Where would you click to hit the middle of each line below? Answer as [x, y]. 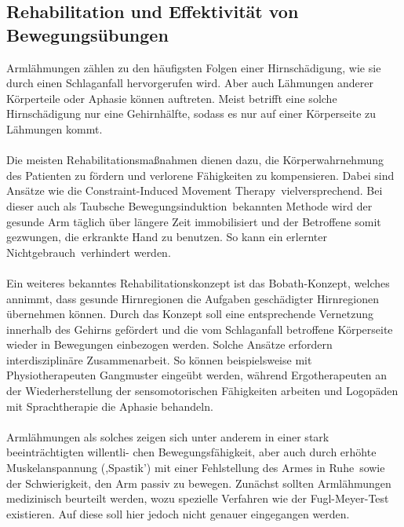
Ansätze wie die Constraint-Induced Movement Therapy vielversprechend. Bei [195, 190]
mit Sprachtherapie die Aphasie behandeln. [110, 406]
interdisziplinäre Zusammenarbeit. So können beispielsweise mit [159, 359]
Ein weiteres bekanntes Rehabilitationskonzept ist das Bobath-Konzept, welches [198, 282]
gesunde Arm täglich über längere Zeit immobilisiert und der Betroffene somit [194, 221]
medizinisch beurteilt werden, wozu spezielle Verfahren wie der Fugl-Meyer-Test [198, 498]
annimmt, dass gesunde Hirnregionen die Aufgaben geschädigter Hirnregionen [193, 298]
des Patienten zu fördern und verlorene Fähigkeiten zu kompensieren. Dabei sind [200, 175]
